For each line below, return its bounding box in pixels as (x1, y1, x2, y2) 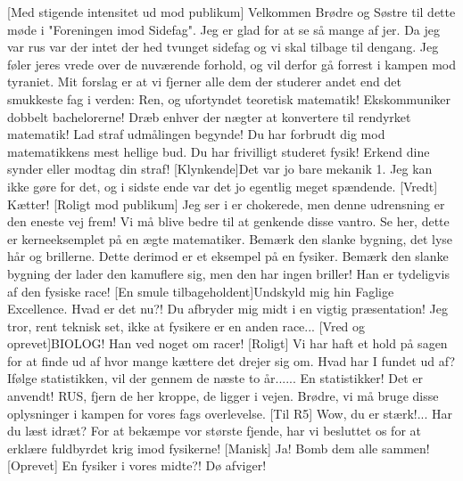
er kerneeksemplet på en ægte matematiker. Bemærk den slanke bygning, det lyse (7, 229, 453, 248)
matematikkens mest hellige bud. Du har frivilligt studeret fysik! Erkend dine (7, 142, 430, 160)
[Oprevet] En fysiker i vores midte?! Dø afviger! (7, 456, 267, 475)
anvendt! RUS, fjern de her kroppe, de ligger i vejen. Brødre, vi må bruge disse (7, 387, 439, 405)
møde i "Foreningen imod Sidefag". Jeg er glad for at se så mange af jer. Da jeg (7, 20, 441, 38)
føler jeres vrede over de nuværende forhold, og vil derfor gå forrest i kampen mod (7, 54, 457, 73)
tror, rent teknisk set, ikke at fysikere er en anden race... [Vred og (7, 316, 366, 335)
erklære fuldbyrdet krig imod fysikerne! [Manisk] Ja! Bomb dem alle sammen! (7, 438, 430, 457)
